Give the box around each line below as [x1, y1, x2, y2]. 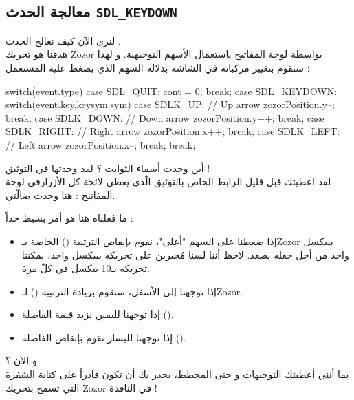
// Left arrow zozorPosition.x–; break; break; [5, 137, 196, 151]
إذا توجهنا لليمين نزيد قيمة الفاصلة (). [21, 307, 174, 322]
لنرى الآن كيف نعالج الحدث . [5, 33, 121, 48]
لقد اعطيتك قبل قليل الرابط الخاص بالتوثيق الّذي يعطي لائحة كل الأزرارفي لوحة [5, 174, 331, 189]
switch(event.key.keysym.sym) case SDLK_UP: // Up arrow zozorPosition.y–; [5, 97, 335, 112]
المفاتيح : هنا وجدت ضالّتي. [5, 187, 115, 202]
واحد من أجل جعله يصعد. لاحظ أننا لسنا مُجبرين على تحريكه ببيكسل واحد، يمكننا [21, 247, 349, 262]
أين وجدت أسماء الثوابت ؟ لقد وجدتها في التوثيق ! [5, 160, 210, 175]
